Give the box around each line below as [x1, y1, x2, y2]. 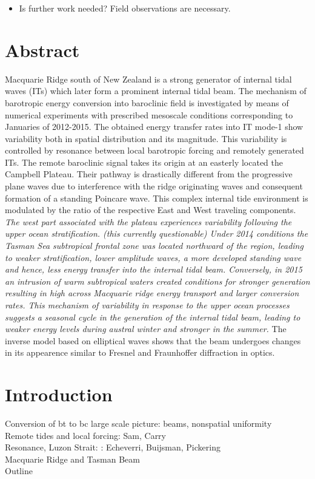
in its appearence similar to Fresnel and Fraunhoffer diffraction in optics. [5, 346, 275, 359]
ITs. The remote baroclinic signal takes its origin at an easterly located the [5, 155, 283, 168]
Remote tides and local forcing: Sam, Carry [5, 429, 166, 441]
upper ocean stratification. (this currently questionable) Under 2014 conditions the [5, 227, 308, 240]
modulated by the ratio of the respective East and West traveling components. [5, 203, 296, 216]
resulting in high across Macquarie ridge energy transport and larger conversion [5, 287, 299, 299]
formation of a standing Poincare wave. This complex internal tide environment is [5, 191, 308, 204]
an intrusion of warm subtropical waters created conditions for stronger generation [5, 274, 310, 287]
